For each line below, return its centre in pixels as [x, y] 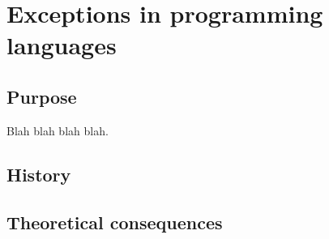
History [39, 174]
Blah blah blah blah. [58, 130]
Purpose [42, 96]
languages [62, 45]
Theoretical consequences [115, 222]
